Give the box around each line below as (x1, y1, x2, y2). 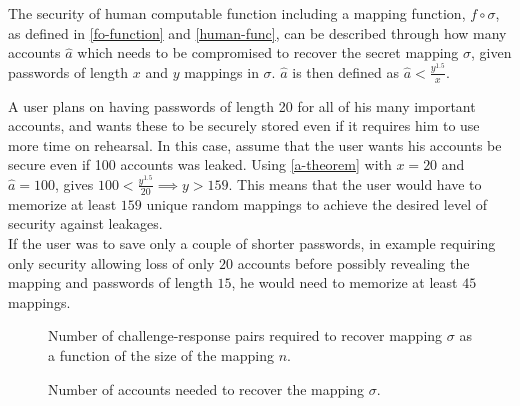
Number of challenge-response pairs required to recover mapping (48, 325, 443, 346)
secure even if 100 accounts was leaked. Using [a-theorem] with (8, 154, 392, 175)
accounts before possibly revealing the (237, 252, 470, 273)
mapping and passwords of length (8, 272, 213, 293)
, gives (55, 173, 94, 194)
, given (471, 42, 512, 63)
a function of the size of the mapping (48, 344, 275, 365)
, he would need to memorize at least (231, 272, 458, 293)
